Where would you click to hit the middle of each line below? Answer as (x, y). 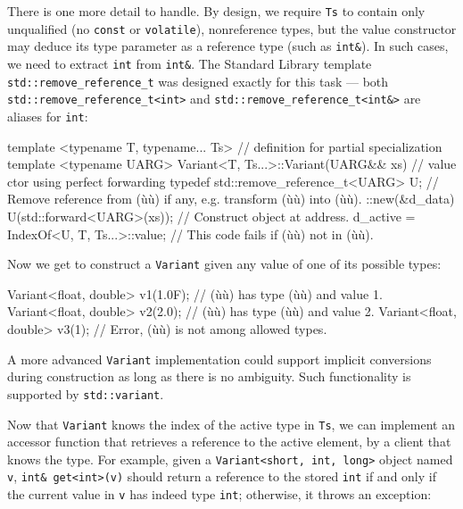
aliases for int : (48, 116)
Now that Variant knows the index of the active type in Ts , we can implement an (231, 424)
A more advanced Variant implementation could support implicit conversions (219, 359)
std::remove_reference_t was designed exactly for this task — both (198, 81)
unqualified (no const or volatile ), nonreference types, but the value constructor (232, 28)
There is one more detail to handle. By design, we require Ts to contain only (216, 11)
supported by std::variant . (86, 393)
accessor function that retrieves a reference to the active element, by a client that (229, 442)
